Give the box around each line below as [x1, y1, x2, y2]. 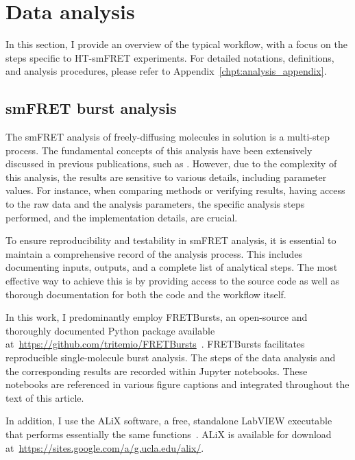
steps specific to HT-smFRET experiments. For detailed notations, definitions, [5, 50, 334, 64]
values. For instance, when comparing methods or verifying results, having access [5, 183, 345, 197]
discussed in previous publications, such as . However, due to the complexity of [5, 156, 337, 171]
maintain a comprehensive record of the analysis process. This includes [5, 246, 303, 261]
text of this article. [5, 390, 84, 404]
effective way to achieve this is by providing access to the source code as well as [5, 274, 339, 288]
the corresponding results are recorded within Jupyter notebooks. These [5, 363, 308, 378]
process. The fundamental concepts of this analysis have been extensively [5, 143, 313, 157]
